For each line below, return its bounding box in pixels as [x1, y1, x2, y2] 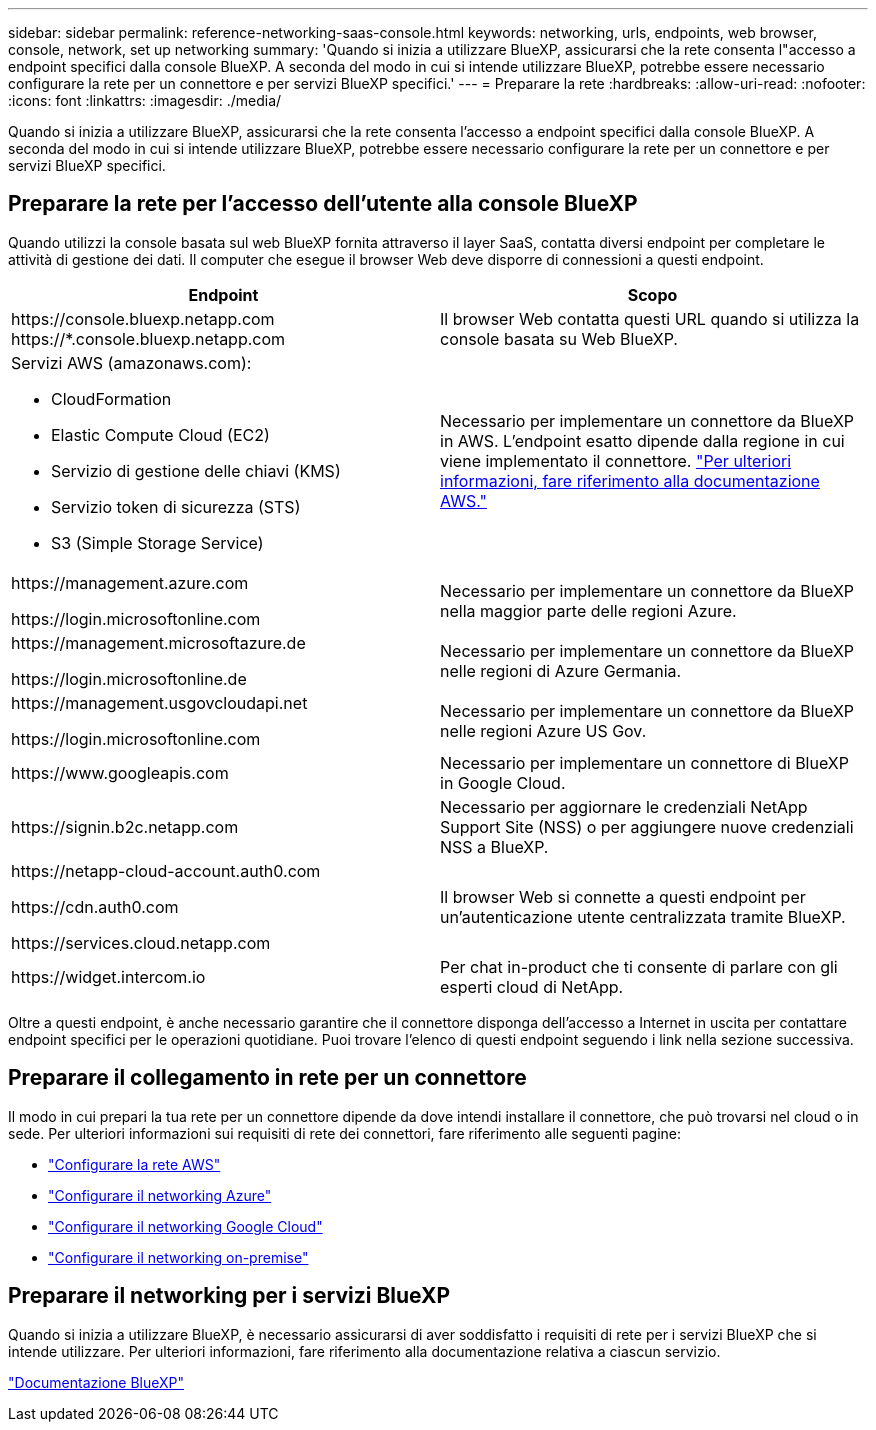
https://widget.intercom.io [11, 966, 206, 987]
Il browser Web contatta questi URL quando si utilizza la [440, 308, 860, 329]
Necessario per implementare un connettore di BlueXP [440, 752, 849, 773]
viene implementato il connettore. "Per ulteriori [440, 450, 792, 471]
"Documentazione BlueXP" [8, 1373, 184, 1391]
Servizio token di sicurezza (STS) [51, 496, 301, 517]
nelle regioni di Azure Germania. [440, 660, 682, 681]
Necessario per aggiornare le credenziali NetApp [440, 796, 808, 817]
